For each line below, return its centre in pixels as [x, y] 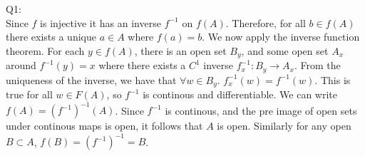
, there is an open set [180, 50]
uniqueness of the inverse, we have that [91, 79]
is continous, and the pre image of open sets [261, 110]
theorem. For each [45, 50]
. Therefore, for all [266, 22]
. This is [333, 79]
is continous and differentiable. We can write [240, 94]
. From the [318, 65]
